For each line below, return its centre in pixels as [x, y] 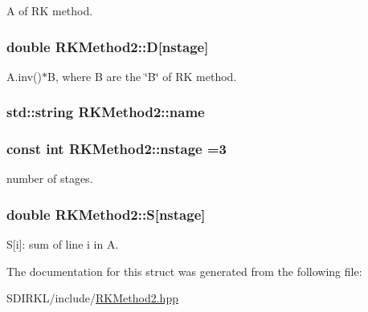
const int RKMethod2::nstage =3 [117, 149]
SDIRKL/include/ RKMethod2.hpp [92, 298]
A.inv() [24, 76]
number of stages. [50, 178]
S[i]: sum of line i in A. [63, 244]
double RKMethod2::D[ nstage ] [108, 46]
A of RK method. [50, 10]
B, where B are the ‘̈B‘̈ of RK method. [142, 76]
